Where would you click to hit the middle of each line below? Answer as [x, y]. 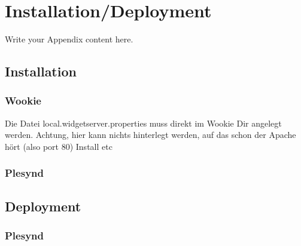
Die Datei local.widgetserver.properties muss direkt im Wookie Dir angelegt [143, 123]
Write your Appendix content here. [69, 39]
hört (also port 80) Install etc [59, 146]
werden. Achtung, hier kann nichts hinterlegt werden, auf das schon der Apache [150, 135]
